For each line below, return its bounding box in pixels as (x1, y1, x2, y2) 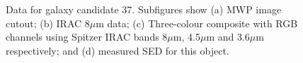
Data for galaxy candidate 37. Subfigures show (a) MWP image (6, 2, 282, 16)
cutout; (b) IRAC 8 (6, 15, 90, 30)
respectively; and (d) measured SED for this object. (6, 43, 229, 57)
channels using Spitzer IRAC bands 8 (6, 29, 168, 44)
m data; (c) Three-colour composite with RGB (96, 15, 298, 30)
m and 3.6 (206, 29, 250, 44)
